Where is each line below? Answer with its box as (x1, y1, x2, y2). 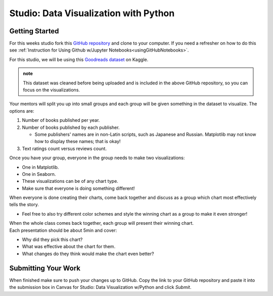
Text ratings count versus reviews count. (22, 145, 107, 152)
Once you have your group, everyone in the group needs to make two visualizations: (9, 155, 185, 161)
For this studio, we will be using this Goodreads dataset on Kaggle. (9, 56, 149, 63)
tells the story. (9, 202, 39, 208)
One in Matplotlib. (22, 164, 59, 170)
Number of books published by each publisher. (22, 124, 120, 130)
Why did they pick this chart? (22, 236, 83, 242)
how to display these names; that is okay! (34, 138, 121, 144)
